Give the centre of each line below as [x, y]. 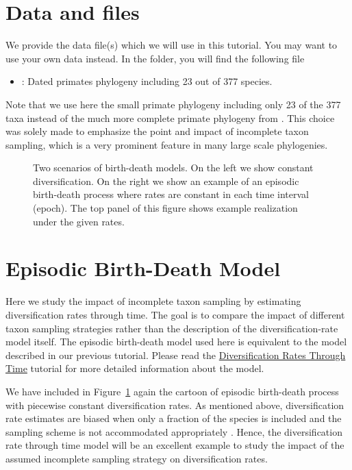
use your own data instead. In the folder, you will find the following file [155, 58]
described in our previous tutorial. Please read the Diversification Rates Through [176, 355]
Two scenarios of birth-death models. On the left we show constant [173, 168]
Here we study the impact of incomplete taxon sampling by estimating [153, 301]
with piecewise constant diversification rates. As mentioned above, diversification [175, 405]
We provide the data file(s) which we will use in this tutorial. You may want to [172, 45]
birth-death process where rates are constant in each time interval [171, 194]
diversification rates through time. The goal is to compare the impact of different [175, 314]
